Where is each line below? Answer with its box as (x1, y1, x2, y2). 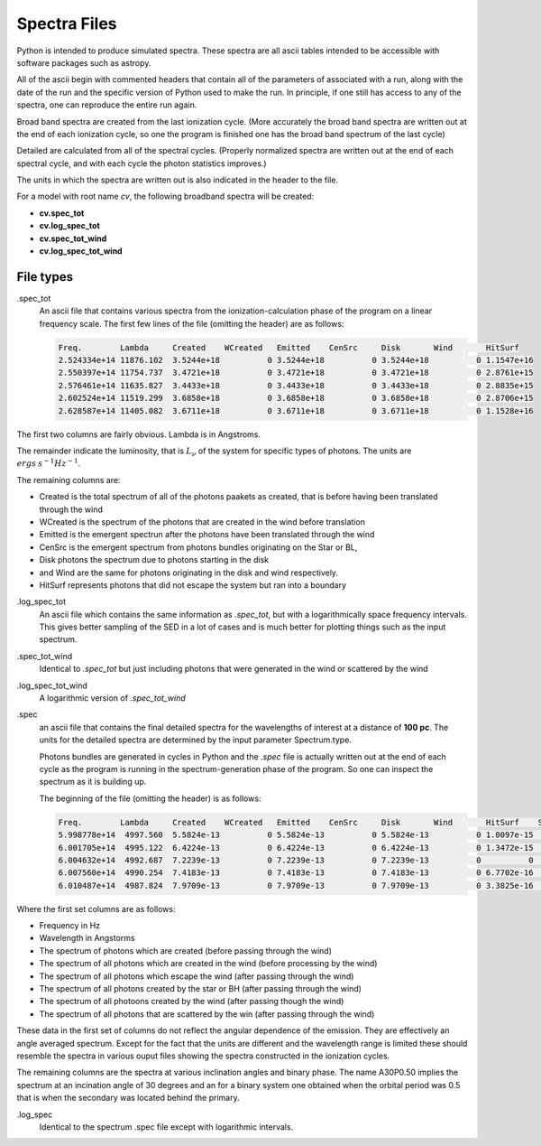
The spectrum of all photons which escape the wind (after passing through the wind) (39, 971, 354, 982)
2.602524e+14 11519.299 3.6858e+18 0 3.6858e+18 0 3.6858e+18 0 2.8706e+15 (58, 393, 534, 404)
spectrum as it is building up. (39, 777, 147, 787)
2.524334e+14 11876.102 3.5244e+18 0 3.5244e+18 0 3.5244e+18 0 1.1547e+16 (58, 355, 534, 366)
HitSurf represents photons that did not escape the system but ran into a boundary (39, 579, 347, 591)
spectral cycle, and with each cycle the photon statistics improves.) (16, 158, 267, 169)
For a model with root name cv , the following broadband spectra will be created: (16, 191, 315, 202)
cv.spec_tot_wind (39, 233, 107, 244)
